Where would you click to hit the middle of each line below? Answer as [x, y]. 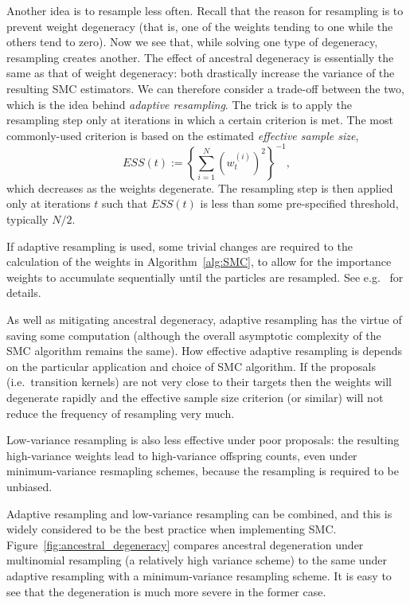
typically [27, 219]
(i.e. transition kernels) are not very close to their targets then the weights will [199, 382]
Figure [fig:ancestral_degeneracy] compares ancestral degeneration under [185, 544]
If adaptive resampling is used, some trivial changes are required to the [180, 246]
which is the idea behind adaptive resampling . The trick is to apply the [180, 104]
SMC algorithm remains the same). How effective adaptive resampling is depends [205, 351]
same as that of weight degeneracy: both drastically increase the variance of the [201, 73]
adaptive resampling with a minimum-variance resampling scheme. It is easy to [199, 575]
